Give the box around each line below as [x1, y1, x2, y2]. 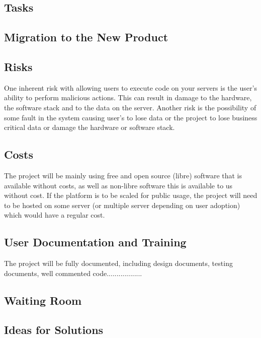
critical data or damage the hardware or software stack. [4, 122, 175, 132]
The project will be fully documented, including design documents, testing [4, 258, 233, 268]
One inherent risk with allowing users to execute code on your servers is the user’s [4, 82, 257, 93]
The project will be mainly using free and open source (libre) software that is [4, 170, 242, 180]
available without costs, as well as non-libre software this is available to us [4, 180, 233, 190]
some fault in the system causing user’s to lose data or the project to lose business [4, 112, 257, 122]
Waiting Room [4, 292, 82, 308]
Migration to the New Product [4, 29, 168, 45]
